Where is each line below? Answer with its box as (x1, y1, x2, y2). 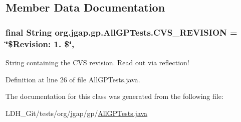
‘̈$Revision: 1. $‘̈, (6, 37, 75, 50)
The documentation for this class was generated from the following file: (6, 91, 223, 101)
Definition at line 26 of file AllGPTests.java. (6, 74, 140, 84)
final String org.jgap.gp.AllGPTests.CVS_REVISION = (6, 26, 237, 38)
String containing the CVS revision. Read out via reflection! (6, 57, 189, 67)
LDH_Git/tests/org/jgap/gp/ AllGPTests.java (6, 107, 148, 118)
